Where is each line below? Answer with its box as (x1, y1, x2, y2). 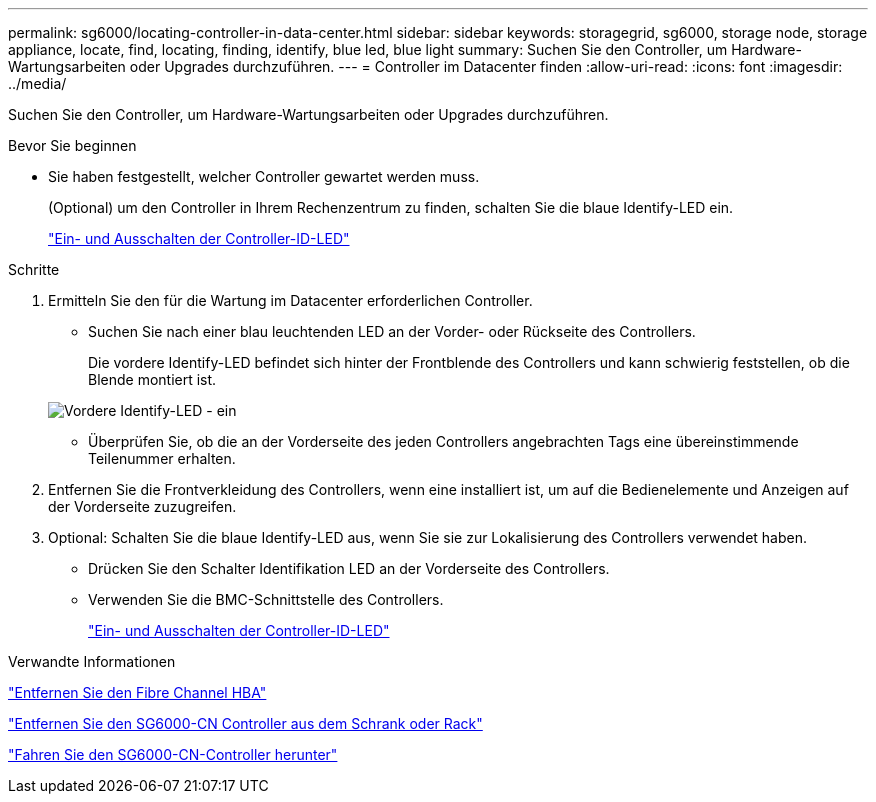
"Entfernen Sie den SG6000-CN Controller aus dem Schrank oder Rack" (8, 715, 483, 732)
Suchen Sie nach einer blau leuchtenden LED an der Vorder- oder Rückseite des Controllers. (88, 323, 696, 340)
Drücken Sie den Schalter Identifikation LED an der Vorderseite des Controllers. (88, 560, 610, 577)
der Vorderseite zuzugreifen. (48, 498, 237, 515)
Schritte (8, 261, 60, 278)
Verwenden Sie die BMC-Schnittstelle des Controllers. (88, 591, 444, 608)
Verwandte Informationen (8, 653, 176, 670)
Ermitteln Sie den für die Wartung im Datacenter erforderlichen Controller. (48, 292, 533, 309)
